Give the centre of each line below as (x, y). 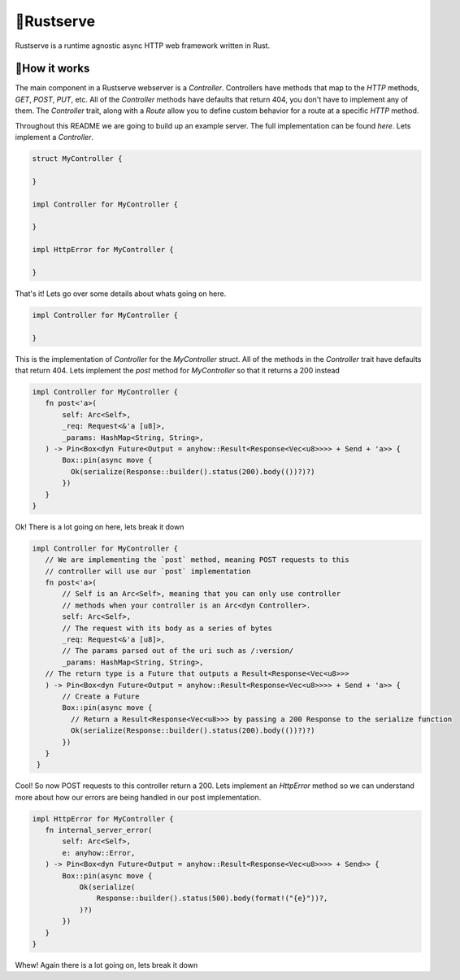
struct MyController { (77, 159)
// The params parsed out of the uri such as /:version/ (178, 651)
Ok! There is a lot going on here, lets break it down (100, 527)
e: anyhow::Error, (99, 853)
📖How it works (52, 69)
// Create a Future (101, 696)
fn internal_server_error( (99, 830)
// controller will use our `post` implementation (148, 571)
